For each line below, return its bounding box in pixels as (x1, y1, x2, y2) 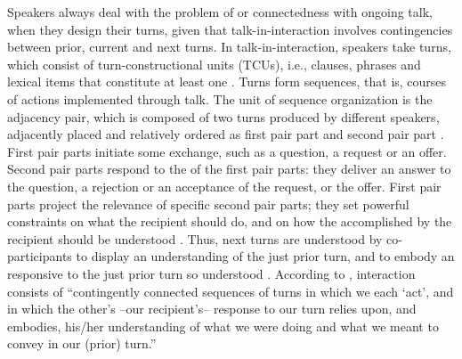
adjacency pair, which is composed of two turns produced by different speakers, (7, 107, 440, 126)
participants (7, 247, 72, 265)
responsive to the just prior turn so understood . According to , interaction (7, 264, 416, 282)
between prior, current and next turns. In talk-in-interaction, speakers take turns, (7, 37, 451, 56)
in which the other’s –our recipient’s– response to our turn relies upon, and (7, 299, 417, 318)
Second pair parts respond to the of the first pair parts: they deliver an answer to (7, 159, 451, 178)
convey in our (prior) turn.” (7, 334, 157, 353)
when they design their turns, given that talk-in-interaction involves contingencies (7, 20, 453, 38)
